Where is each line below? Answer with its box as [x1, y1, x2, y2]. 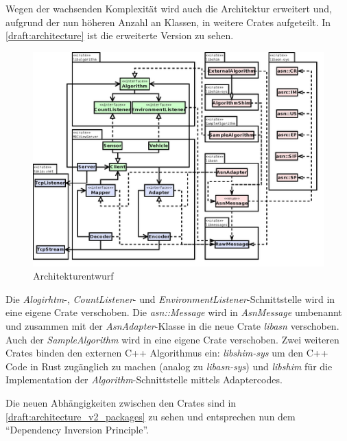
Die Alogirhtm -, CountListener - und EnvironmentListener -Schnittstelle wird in [5, 291, 335, 306]
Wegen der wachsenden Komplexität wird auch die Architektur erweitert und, [5, 1, 332, 15]
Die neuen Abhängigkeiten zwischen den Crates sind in [5, 396, 237, 410]
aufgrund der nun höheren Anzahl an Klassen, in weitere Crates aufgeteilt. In [5, 14, 331, 29]
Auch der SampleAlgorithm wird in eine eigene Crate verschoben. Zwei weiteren [5, 332, 339, 346]
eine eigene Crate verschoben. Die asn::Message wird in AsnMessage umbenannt [5, 305, 342, 319]
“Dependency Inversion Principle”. [5, 422, 149, 437]
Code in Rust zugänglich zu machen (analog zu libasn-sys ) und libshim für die [5, 359, 333, 373]
